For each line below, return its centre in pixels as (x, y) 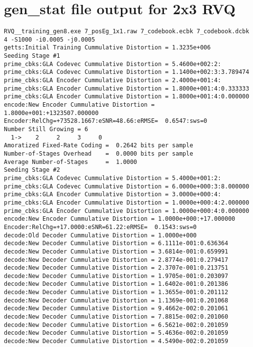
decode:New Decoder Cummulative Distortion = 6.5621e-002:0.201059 (116, 325)
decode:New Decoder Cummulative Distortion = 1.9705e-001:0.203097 (116, 276)
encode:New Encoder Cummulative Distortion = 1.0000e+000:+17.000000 (120, 219)
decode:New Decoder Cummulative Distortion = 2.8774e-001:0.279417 (116, 260)
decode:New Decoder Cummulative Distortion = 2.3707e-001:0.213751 (116, 268)
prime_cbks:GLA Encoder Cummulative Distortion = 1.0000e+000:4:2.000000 (127, 202)
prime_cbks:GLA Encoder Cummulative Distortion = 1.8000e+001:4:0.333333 (127, 88)
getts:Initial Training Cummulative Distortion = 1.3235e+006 (107, 48)
